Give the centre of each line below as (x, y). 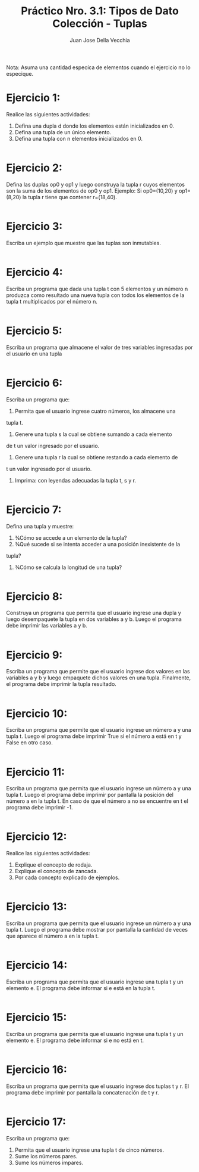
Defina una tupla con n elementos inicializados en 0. (78, 138)
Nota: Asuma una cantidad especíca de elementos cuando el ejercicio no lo (99, 67)
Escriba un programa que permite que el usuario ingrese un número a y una (99, 730)
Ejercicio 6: (34, 383)
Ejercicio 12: (37, 837)
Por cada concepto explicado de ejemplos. (67, 877)
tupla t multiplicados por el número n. (52, 301)
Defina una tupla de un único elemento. (63, 132)
